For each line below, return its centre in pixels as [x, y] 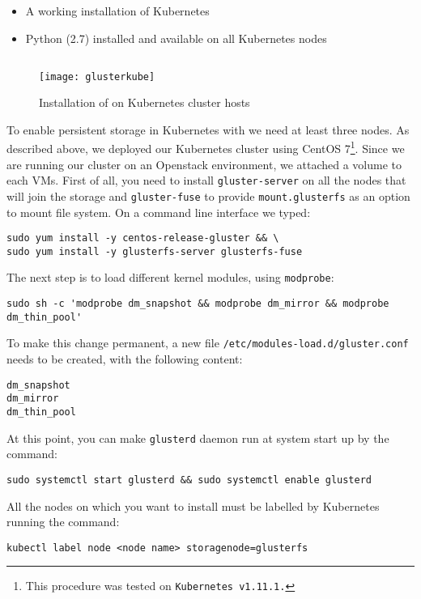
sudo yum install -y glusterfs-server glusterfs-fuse [155, 251]
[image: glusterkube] [97, 76]
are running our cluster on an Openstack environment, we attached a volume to [204, 164]
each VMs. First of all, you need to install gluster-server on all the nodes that [206, 180]
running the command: [63, 522]
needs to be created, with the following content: [125, 359]
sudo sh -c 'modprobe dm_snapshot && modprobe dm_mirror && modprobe [198, 304]
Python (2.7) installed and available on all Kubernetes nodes [176, 38]
